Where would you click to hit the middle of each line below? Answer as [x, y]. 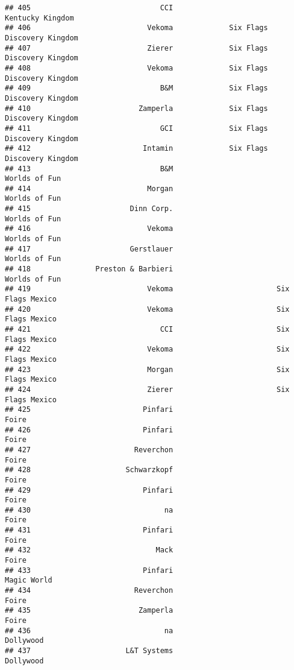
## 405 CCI [89, 8]
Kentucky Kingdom [39, 18]
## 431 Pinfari [89, 530]
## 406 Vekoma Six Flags [136, 28]
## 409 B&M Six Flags [136, 88]
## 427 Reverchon [89, 450]
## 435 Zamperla [89, 611]
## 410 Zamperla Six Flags [136, 108]
